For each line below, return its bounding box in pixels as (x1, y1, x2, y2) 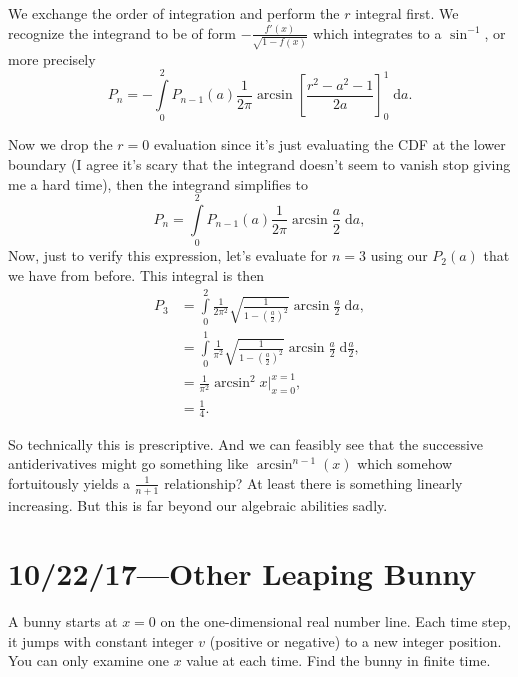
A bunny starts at (8, 611, 118, 632)
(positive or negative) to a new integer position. (209, 630, 502, 651)
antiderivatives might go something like (8, 453, 249, 474)
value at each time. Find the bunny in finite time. (186, 650, 491, 671)
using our (370, 245, 428, 266)
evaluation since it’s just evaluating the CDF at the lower (153, 134, 506, 155)
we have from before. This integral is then (8, 264, 265, 285)
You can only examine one (8, 650, 169, 671)
